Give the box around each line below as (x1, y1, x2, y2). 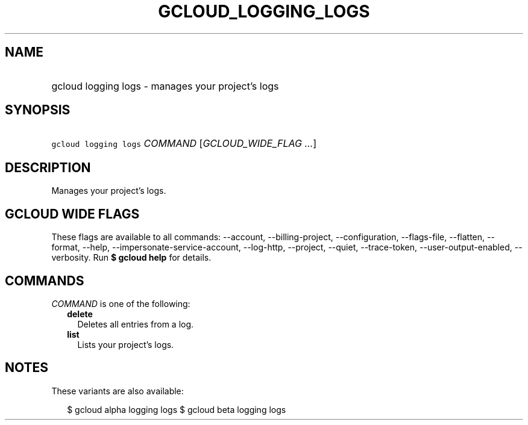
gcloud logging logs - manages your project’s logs (51, 79, 279, 92)
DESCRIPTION (5, 160, 91, 175)
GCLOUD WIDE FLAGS (5, 206, 140, 222)
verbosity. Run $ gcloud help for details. (51, 252, 212, 263)
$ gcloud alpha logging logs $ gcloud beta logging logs (67, 404, 286, 415)
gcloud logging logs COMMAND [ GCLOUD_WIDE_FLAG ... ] (51, 137, 317, 150)
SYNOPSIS (5, 102, 71, 118)
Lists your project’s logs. (77, 339, 174, 350)
